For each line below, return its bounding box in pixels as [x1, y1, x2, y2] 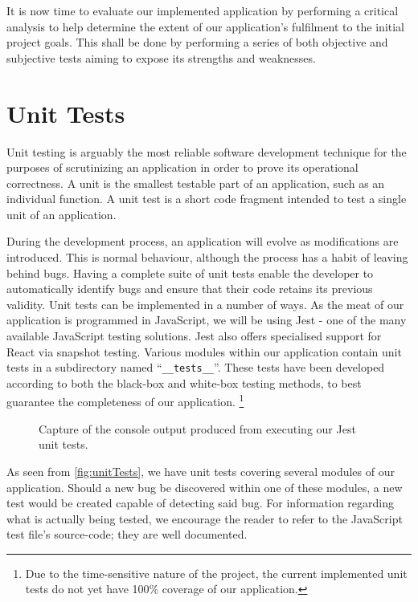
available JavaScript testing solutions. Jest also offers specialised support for [6, 327, 382, 344]
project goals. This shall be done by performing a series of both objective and [6, 34, 388, 51]
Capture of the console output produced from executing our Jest [39, 420, 356, 437]
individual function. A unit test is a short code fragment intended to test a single [6, 190, 407, 207]
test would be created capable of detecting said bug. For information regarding [6, 494, 395, 511]
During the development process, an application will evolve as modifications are [6, 233, 399, 250]
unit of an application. [6, 205, 117, 222]
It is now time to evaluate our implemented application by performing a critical [6, 2, 399, 18]
